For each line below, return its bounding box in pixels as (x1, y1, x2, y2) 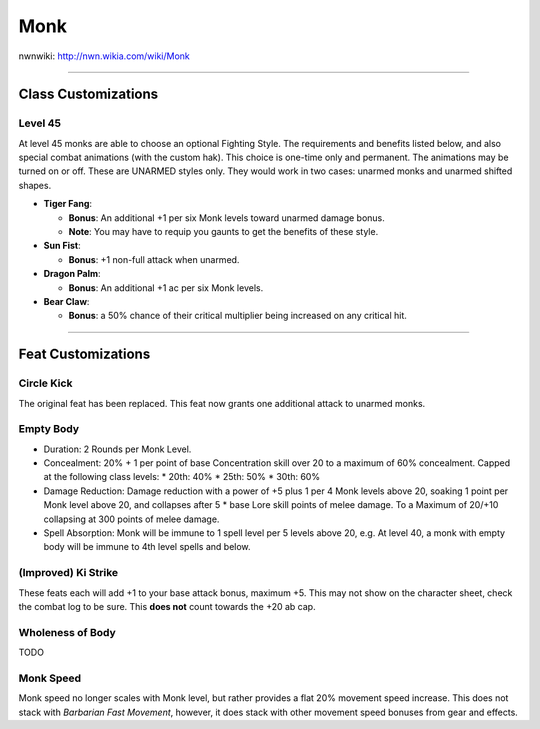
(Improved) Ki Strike (18, 566, 119, 580)
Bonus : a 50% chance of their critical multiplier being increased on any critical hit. (68, 310, 407, 322)
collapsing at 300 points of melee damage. (43, 513, 220, 525)
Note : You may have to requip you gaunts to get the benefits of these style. (68, 226, 379, 238)
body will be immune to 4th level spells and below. (43, 541, 251, 553)
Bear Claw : (43, 296, 90, 307)
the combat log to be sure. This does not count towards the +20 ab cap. (18, 600, 316, 612)
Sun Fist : (43, 240, 81, 252)
